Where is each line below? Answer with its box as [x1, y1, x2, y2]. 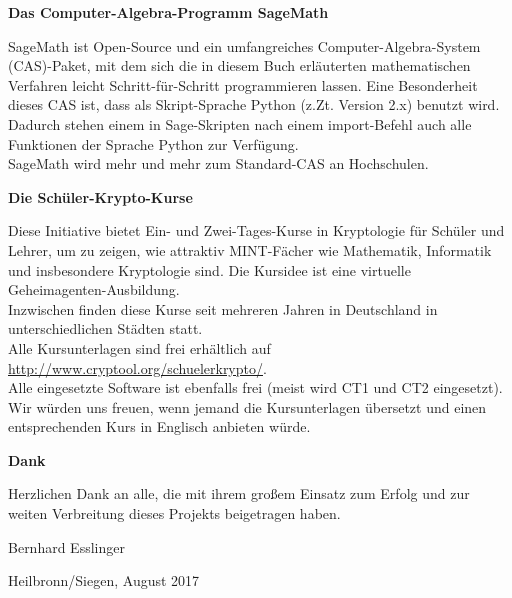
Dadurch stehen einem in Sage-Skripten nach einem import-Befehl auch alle [8, 113, 472, 134]
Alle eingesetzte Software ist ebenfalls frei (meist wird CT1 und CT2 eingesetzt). [8, 377, 503, 398]
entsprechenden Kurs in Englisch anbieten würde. [8, 416, 311, 437]
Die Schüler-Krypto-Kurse [8, 186, 193, 207]
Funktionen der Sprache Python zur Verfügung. [8, 133, 299, 154]
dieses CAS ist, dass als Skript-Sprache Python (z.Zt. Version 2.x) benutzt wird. [8, 94, 500, 115]
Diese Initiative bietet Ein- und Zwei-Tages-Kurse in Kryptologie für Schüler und [8, 220, 505, 241]
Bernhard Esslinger [8, 536, 125, 557]
